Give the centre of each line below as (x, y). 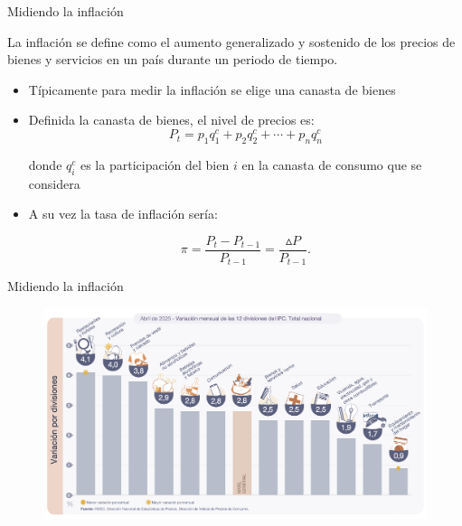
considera (54, 183)
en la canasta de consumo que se (332, 164)
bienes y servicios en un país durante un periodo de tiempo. (173, 59)
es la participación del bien (155, 164)
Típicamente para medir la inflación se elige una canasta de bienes (212, 89)
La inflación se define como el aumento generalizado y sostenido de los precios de (231, 41)
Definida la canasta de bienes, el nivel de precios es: (171, 120)
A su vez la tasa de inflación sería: (123, 214)
